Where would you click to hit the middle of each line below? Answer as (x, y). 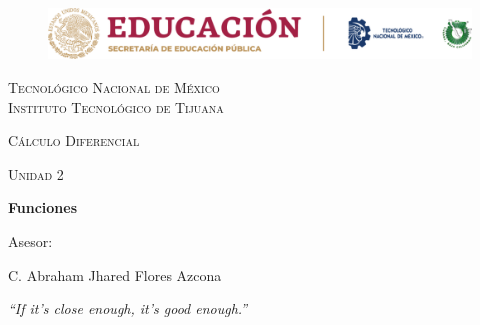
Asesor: (30, 240)
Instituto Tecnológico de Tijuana (116, 106)
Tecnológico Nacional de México (114, 86)
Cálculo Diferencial (74, 140)
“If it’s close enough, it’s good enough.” (128, 308)
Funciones (43, 207)
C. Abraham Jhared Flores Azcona (115, 274)
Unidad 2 (36, 173)
